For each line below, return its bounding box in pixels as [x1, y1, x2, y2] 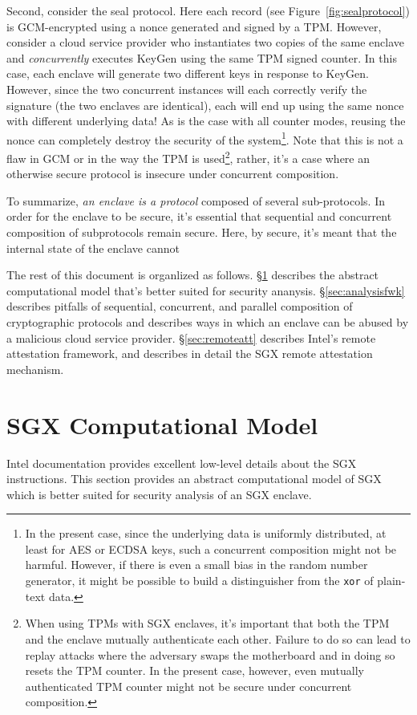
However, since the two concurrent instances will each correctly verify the [6, 80, 367, 97]
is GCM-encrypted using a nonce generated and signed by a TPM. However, [6, 18, 382, 35]
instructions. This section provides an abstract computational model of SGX [6, 470, 382, 487]
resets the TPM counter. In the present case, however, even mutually [25, 662, 364, 679]
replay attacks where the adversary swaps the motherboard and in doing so [25, 646, 395, 663]
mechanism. [6, 360, 64, 377]
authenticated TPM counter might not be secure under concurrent [25, 677, 352, 694]
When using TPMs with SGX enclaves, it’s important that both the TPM [25, 615, 390, 632]
